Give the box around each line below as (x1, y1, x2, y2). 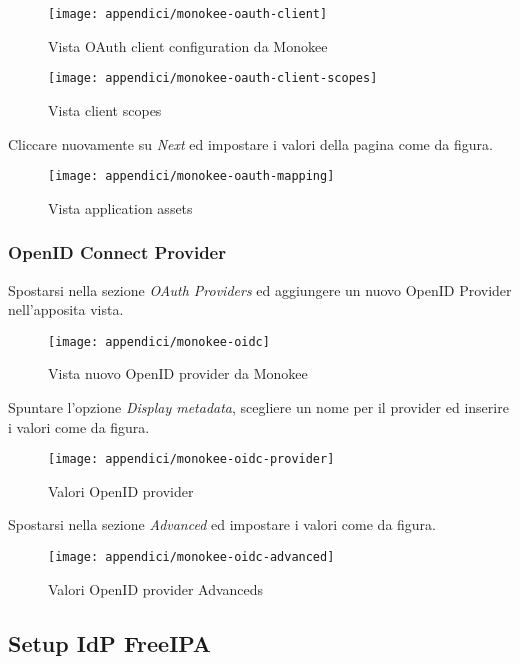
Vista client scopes (48, 99, 162, 120)
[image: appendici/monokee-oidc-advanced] (48, 550, 335, 565)
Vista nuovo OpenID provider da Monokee (48, 363, 308, 384)
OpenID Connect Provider (8, 240, 226, 265)
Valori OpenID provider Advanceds (48, 578, 264, 599)
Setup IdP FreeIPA (8, 627, 212, 658)
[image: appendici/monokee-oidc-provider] (48, 452, 335, 467)
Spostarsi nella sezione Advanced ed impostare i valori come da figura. (8, 514, 436, 535)
